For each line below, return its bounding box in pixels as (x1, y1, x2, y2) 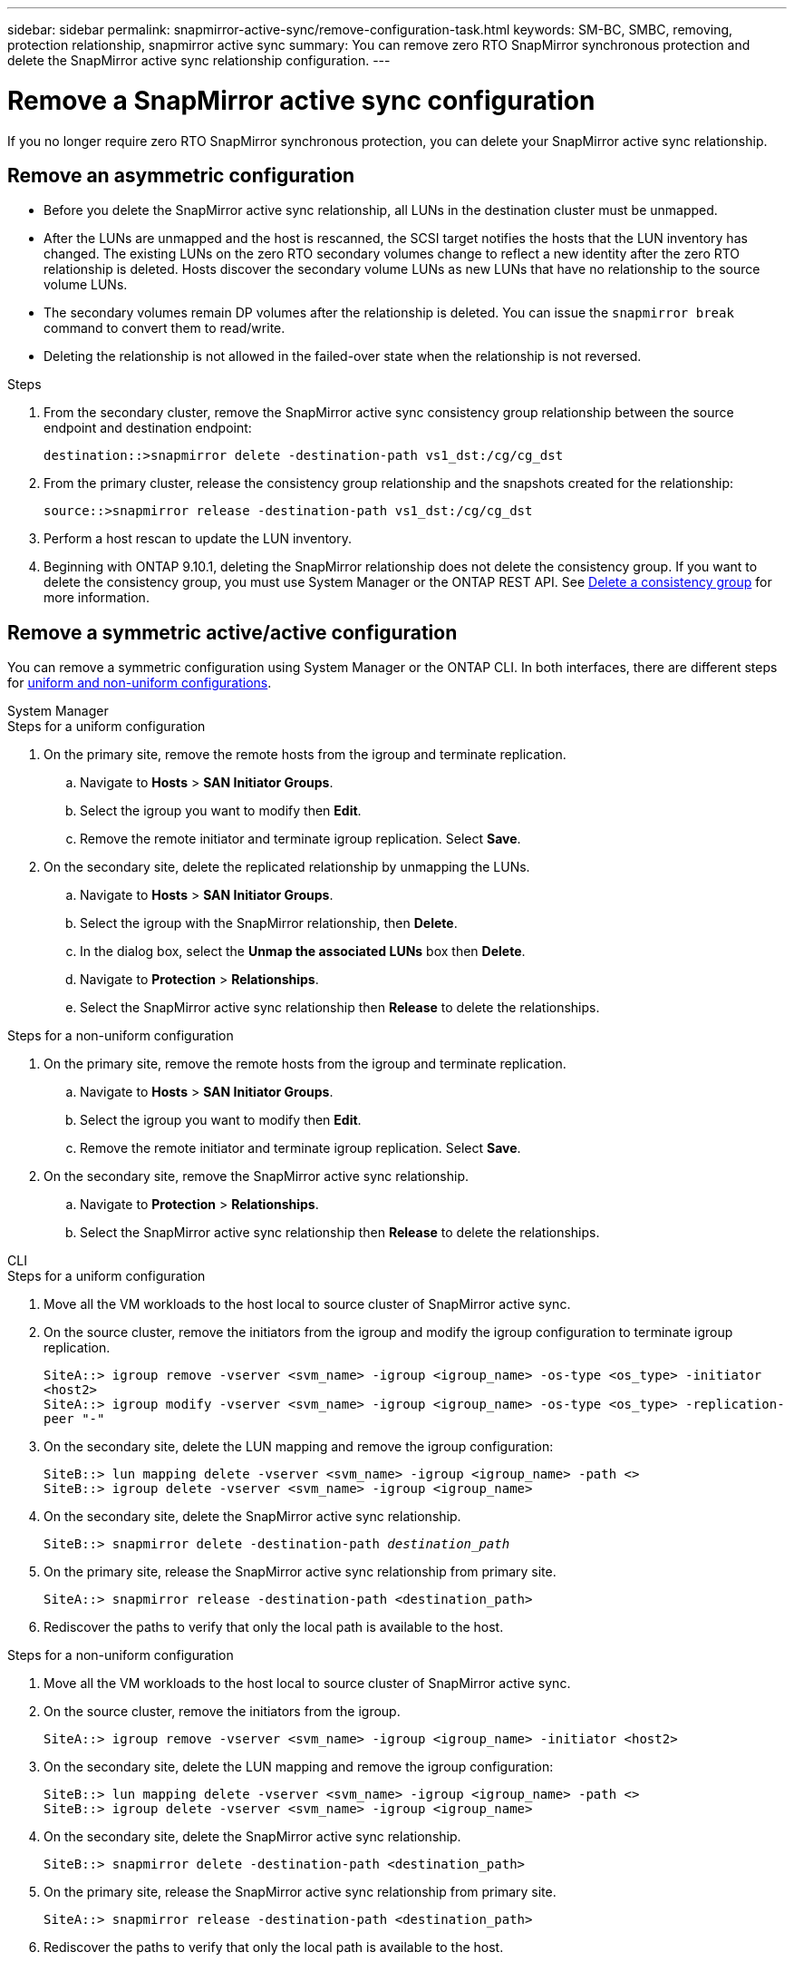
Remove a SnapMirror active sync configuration (7, 84, 595, 116)
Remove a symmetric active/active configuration (7, 620, 458, 644)
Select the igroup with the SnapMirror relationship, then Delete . (80, 915, 458, 932)
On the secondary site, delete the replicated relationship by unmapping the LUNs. (44, 859, 530, 875)
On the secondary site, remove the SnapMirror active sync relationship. (44, 1168, 470, 1185)
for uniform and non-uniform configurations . (7, 675, 272, 691)
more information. (44, 590, 150, 606)
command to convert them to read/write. (44, 320, 286, 337)
